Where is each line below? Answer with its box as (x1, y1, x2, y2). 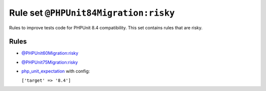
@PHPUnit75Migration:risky (21, 59, 78, 65)
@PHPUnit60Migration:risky (21, 50, 79, 56)
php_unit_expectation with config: (21, 68, 90, 74)
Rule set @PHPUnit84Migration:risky (9, 7, 175, 18)
